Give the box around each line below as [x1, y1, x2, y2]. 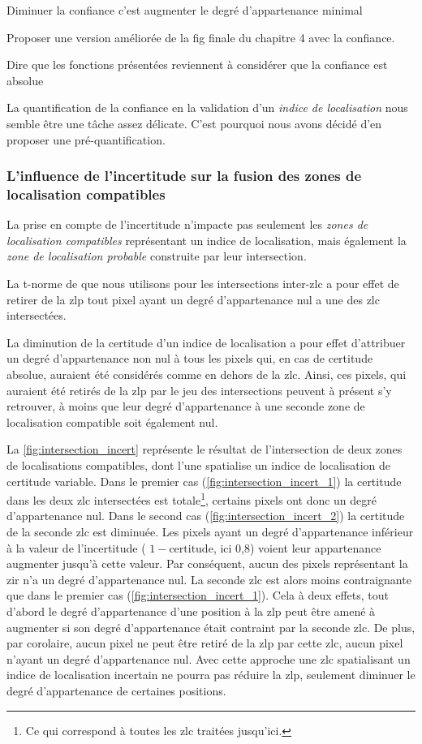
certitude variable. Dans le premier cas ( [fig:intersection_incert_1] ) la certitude [6, 472, 402, 489]
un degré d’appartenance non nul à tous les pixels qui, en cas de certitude [6, 350, 373, 367]
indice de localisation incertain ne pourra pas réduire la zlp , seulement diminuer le [6, 666, 416, 683]
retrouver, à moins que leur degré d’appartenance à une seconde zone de [6, 398, 365, 415]
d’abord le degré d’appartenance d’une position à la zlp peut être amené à [6, 603, 376, 620]
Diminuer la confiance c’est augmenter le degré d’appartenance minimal [6, 2, 363, 18]
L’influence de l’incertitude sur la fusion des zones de [6, 166, 362, 186]
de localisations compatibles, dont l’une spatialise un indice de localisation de [6, 457, 390, 474]
